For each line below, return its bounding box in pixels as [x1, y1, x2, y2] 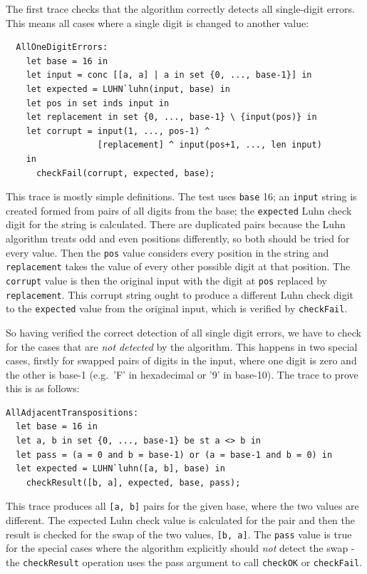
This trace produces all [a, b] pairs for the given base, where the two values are [6, 498, 359, 513]
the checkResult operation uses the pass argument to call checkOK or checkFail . [6, 554, 363, 569]
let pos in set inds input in [26, 98, 170, 108]
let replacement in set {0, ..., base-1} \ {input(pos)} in [26, 112, 317, 123]
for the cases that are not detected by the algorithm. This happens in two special [6, 339, 358, 354]
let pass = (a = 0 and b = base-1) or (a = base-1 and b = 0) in [16, 449, 333, 460]
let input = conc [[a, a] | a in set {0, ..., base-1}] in [26, 70, 312, 81]
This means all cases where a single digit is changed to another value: [6, 15, 309, 30]
